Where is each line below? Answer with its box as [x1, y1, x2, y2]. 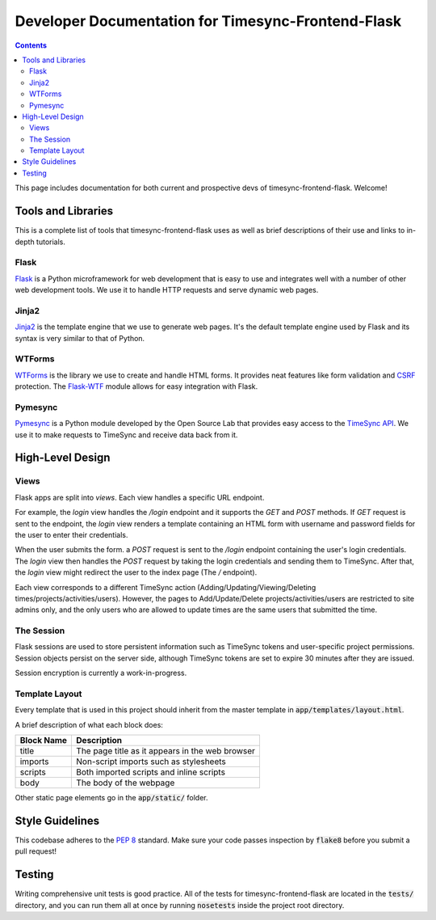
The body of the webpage [76, 777, 175, 788]
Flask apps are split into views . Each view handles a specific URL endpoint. [15, 492, 265, 502]
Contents [15, 40, 48, 50]
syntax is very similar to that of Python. [15, 333, 145, 343]
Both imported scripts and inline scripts [76, 766, 226, 778]
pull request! [15, 846, 57, 856]
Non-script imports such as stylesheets [76, 756, 226, 767]
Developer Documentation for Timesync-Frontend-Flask [15, 12, 402, 30]
